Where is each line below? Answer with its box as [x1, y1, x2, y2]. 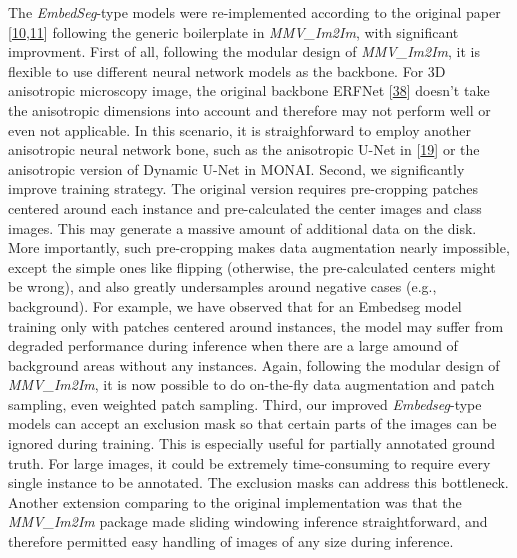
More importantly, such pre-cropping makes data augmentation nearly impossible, [8, 237, 510, 258]
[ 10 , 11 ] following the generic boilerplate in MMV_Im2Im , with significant [8, 21, 459, 42]
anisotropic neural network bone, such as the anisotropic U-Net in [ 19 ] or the [8, 139, 480, 160]
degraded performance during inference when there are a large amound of [8, 335, 458, 356]
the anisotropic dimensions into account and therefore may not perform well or [8, 99, 491, 120]
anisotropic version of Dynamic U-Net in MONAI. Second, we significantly [8, 158, 465, 179]
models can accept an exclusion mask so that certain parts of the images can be [8, 413, 497, 434]
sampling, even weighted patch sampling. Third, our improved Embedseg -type [8, 393, 482, 414]
